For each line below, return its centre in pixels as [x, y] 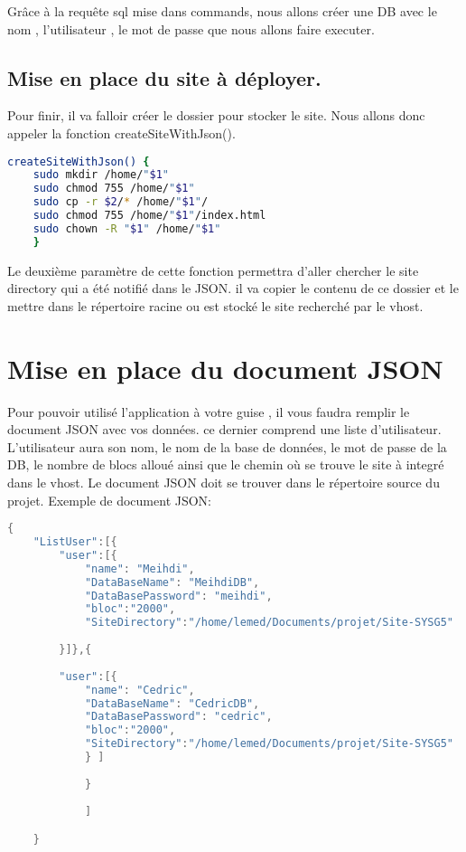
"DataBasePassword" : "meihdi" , [178, 596]
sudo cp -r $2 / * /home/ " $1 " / [121, 202]
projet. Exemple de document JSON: [110, 500]
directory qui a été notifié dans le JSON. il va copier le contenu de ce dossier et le [233, 288]
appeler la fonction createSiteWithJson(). [121, 133]
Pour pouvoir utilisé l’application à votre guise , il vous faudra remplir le [209, 411]
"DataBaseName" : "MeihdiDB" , [172, 582]
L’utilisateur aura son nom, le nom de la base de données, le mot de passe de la [227, 446]
